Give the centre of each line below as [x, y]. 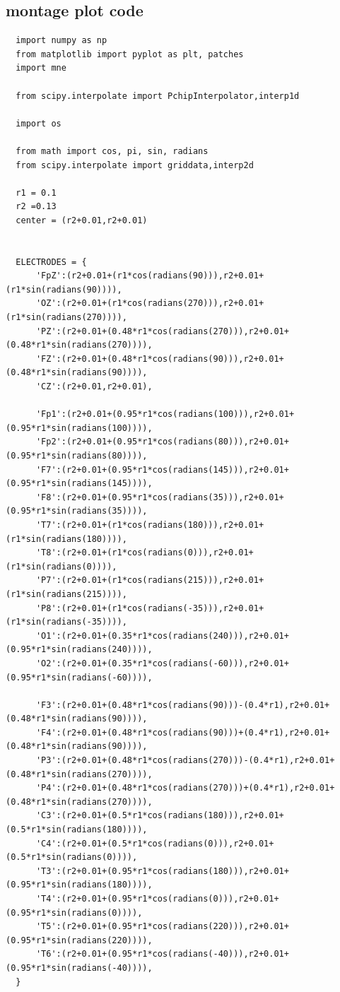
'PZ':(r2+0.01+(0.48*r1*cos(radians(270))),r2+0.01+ [162, 331]
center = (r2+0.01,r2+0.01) [82, 220]
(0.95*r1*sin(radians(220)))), [79, 940]
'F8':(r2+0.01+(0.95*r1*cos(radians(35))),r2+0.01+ [160, 497]
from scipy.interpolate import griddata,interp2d [135, 165]
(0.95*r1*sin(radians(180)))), [79, 885]
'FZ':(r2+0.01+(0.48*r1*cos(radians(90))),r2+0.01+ [160, 359]
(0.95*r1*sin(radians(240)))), [79, 650]
